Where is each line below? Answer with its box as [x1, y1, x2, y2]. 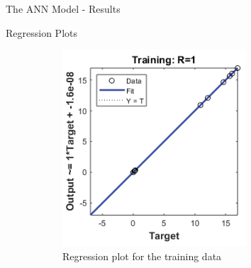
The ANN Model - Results [6, 1, 121, 16]
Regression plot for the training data [62, 248, 222, 263]
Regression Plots [6, 25, 77, 40]
